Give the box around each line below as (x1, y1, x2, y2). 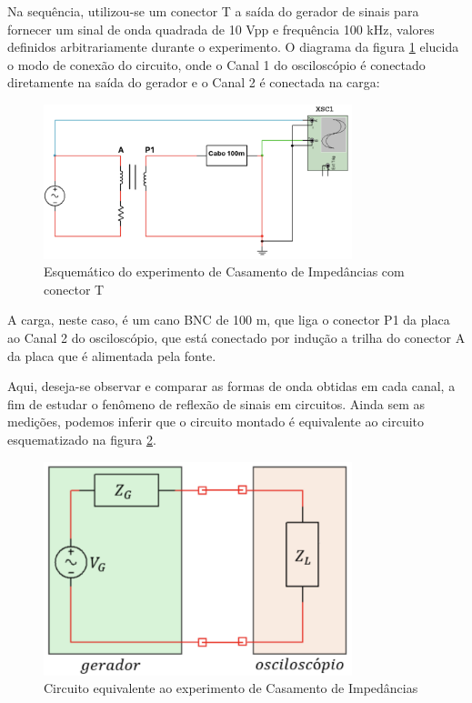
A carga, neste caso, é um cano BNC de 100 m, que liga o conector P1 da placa (7, 310, 450, 329)
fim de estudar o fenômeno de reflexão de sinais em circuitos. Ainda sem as (7, 394, 426, 413)
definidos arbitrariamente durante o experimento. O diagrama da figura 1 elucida (7, 37, 459, 56)
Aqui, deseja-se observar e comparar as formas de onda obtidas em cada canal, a (7, 377, 456, 396)
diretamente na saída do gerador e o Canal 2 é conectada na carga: (7, 73, 380, 92)
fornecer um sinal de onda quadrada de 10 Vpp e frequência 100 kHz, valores (7, 19, 435, 38)
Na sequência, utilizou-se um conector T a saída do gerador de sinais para (7, 2, 419, 20)
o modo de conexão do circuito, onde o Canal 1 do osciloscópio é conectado (7, 55, 426, 74)
